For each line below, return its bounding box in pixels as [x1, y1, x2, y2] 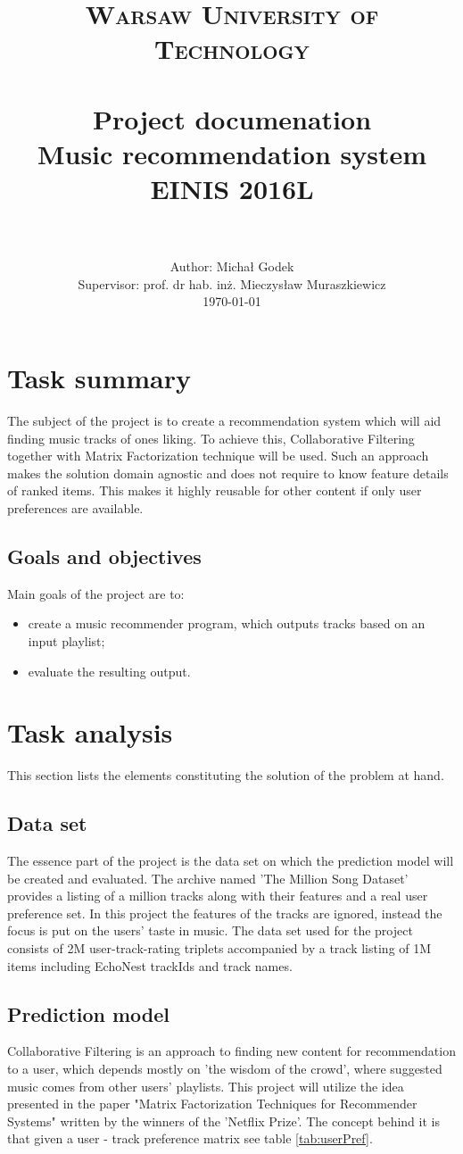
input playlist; [28, 631, 105, 650]
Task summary [7, 360, 191, 396]
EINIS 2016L [150, 170, 314, 207]
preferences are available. [7, 498, 144, 517]
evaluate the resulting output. [28, 661, 191, 680]
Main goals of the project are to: [7, 584, 185, 602]
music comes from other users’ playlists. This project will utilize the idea [7, 1076, 404, 1095]
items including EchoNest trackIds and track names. [7, 956, 293, 975]
